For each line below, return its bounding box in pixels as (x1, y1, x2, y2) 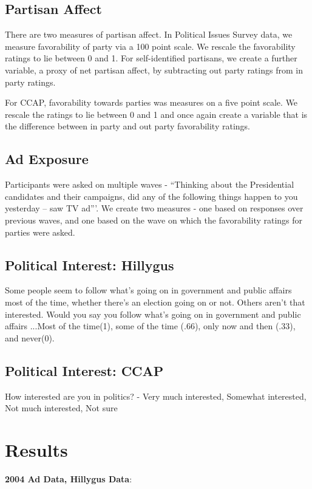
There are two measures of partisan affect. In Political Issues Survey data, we (5, 28, 293, 41)
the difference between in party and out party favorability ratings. (5, 120, 250, 132)
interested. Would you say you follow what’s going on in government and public (5, 307, 301, 320)
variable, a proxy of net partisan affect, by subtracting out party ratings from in (5, 63, 303, 76)
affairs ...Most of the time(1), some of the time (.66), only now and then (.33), (5, 320, 296, 332)
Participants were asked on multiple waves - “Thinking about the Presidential (5, 178, 294, 191)
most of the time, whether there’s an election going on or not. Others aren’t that (5, 295, 305, 308)
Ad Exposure (5, 149, 89, 168)
